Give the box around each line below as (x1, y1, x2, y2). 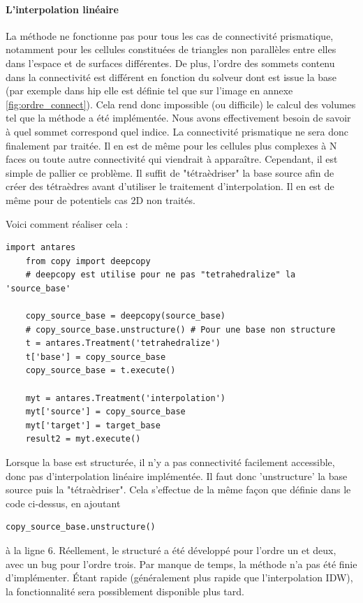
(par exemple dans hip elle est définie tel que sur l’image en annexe (6, 83, 293, 98)
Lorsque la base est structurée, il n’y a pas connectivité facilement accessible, (6, 455, 335, 470)
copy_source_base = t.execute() (25, 365, 176, 376)
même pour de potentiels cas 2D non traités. (6, 192, 195, 207)
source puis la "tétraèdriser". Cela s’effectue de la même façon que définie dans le (6, 482, 351, 497)
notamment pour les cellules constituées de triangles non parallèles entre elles (6, 42, 336, 57)
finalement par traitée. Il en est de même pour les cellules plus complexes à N (6, 138, 337, 152)
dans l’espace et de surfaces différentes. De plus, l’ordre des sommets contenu (6, 55, 335, 70)
